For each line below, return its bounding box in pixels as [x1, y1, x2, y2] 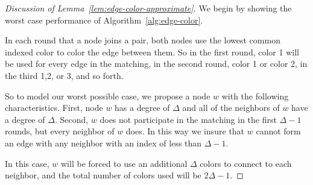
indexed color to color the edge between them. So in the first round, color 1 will [5, 45, 299, 58]
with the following [221, 89, 289, 102]
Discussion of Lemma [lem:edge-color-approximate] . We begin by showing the [5, 2, 292, 14]
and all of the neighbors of [182, 101, 280, 114]
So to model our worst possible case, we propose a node [5, 89, 210, 102]
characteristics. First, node [5, 101, 103, 114]
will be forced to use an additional [61, 157, 188, 169]
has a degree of [115, 101, 170, 114]
